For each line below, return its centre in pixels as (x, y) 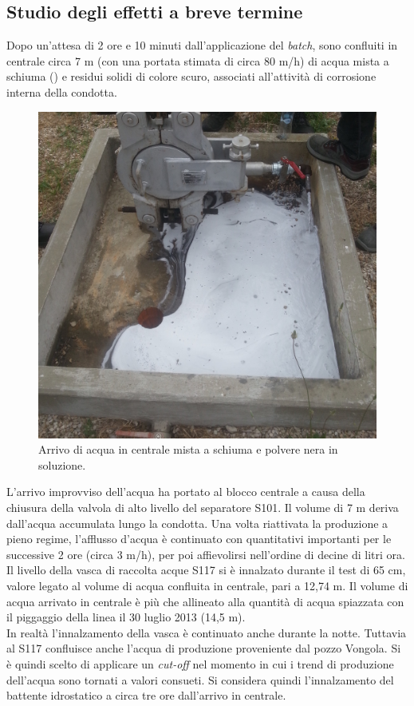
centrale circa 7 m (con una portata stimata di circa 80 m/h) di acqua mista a (198, 60)
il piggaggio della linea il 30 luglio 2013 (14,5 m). (126, 617)
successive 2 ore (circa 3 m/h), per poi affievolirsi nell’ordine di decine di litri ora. (206, 554)
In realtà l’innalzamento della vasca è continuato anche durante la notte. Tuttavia (207, 632)
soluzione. (62, 464)
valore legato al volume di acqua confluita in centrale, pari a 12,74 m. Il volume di (207, 586)
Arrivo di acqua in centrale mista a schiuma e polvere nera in (188, 449)
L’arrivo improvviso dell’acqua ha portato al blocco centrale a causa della (186, 492)
